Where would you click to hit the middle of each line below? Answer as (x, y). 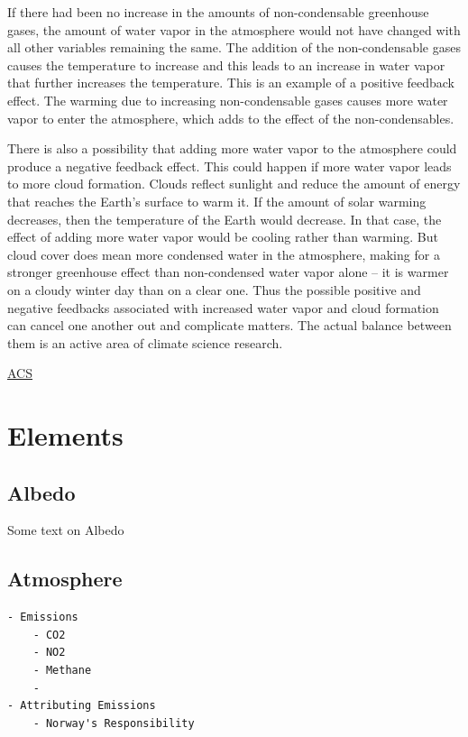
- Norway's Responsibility (114, 723)
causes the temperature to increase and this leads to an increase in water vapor (226, 64)
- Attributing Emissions (82, 706)
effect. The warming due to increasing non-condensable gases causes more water (228, 100)
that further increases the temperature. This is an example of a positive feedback (231, 83)
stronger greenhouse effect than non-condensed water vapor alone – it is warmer (228, 272)
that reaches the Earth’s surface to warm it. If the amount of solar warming (217, 201)
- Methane (62, 671)
